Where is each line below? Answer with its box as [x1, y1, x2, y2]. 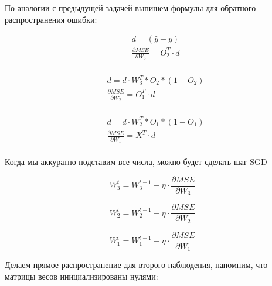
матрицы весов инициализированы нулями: [5, 270, 158, 282]
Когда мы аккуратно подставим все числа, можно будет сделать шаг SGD [5, 156, 267, 168]
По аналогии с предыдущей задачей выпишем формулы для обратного [5, 2, 256, 13]
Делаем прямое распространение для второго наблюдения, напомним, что [5, 259, 268, 271]
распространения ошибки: [5, 13, 97, 25]
